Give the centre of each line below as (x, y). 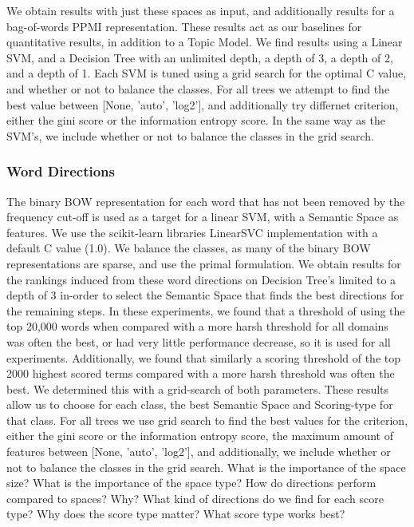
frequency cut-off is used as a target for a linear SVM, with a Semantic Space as (203, 217)
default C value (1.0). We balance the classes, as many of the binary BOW (189, 248)
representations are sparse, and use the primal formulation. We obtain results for (204, 263)
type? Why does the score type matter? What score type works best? (176, 514)
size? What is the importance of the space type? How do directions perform (191, 483)
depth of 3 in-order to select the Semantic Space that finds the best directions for (205, 295)
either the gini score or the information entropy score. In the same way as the (196, 120)
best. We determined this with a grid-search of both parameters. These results (198, 388)
